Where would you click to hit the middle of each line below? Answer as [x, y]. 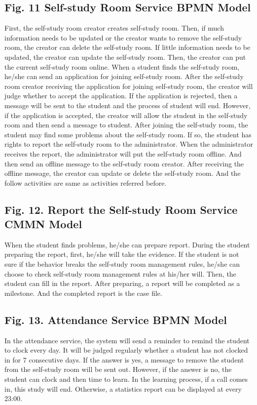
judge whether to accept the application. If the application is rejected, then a [121, 96]
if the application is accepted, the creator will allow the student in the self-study [126, 115]
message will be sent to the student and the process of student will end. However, [128, 105]
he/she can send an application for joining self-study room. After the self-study [124, 76]
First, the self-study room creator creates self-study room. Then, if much [114, 28]
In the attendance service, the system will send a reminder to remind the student [127, 340]
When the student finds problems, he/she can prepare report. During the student [127, 244]
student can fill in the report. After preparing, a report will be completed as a [122, 283]
